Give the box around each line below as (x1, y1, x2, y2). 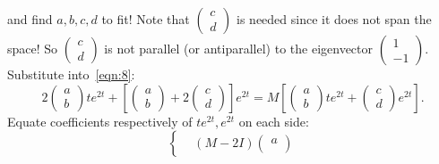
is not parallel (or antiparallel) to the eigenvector (104, 39, 374, 57)
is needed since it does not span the (237, 10, 432, 28)
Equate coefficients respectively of (7, 111, 193, 130)
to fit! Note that (101, 10, 190, 28)
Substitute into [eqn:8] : (7, 65, 135, 83)
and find (7, 10, 53, 28)
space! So (7, 39, 58, 57)
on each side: (238, 111, 309, 130)
